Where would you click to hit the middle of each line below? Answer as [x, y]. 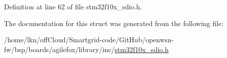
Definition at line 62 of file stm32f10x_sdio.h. [73, 6]
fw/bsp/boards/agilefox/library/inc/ [59, 49]
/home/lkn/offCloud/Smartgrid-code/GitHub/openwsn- [89, 40]
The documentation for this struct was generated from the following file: [114, 23]
